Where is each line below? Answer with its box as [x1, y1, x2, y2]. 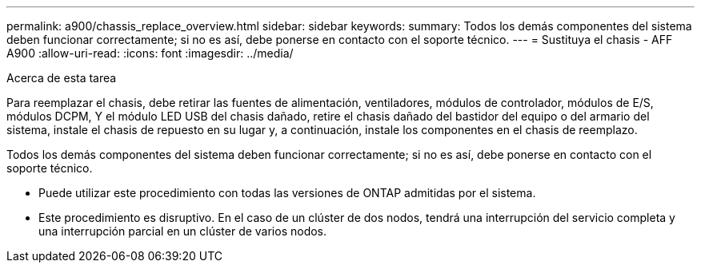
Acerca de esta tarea [6, 71, 117, 85]
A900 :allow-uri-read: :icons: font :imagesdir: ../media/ [6, 46, 294, 60]
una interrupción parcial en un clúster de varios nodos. [38, 224, 327, 238]
